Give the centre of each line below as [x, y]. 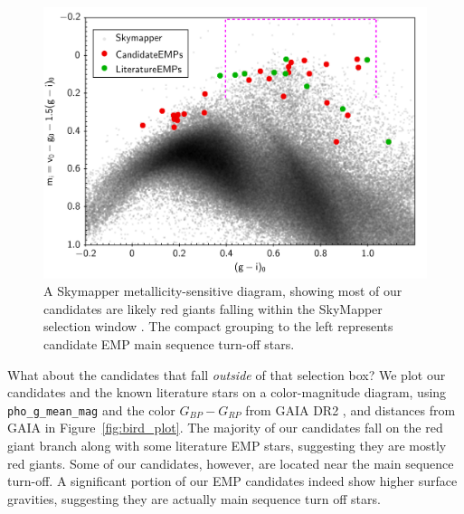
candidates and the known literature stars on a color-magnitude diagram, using [227, 392]
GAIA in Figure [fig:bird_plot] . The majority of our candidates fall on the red [225, 428]
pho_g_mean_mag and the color [91, 409]
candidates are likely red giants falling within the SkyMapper [213, 308]
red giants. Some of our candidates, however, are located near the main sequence [231, 463]
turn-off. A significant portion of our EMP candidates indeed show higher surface [232, 481]
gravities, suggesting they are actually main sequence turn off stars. [194, 498]
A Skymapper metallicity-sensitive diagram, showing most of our [223, 291]
